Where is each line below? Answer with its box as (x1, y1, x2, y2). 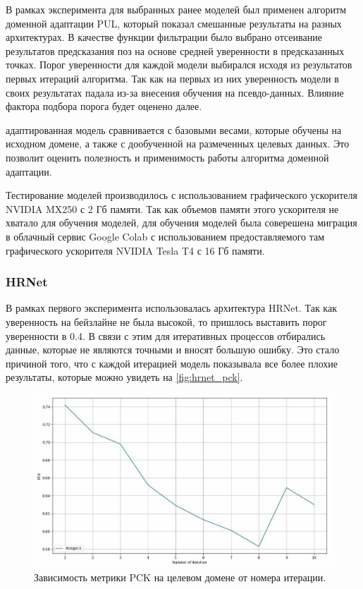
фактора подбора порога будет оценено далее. (6, 99, 202, 114)
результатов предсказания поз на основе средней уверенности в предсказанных (6, 43, 345, 58)
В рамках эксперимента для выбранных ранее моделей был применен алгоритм (6, 2, 346, 16)
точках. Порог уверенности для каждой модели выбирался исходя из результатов (6, 57, 352, 72)
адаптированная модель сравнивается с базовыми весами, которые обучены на (6, 122, 342, 137)
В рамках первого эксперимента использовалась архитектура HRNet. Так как (6, 300, 337, 315)
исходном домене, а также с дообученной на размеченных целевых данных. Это (6, 136, 350, 151)
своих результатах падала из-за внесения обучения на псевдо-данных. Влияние (6, 85, 344, 99)
